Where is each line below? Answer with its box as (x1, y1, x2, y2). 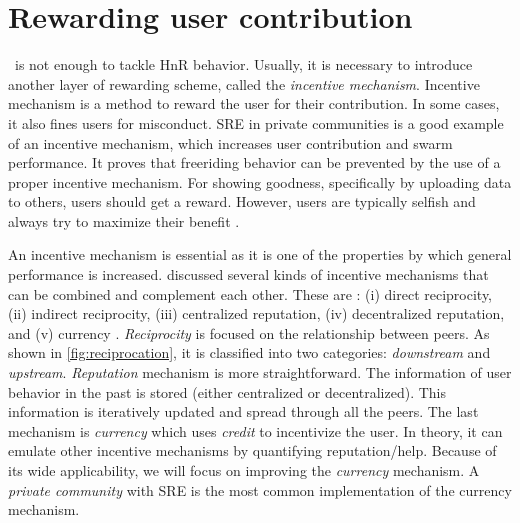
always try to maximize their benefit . (8, 210, 240, 231)
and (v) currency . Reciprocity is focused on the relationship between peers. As (8, 322, 490, 343)
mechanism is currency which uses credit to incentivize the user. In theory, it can (8, 420, 503, 441)
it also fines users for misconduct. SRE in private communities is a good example (8, 112, 504, 133)
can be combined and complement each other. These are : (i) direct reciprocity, (8, 283, 493, 304)
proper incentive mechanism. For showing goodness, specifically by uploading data (8, 171, 512, 192)
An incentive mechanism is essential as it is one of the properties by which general (8, 244, 512, 265)
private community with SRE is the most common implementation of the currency (8, 479, 512, 500)
